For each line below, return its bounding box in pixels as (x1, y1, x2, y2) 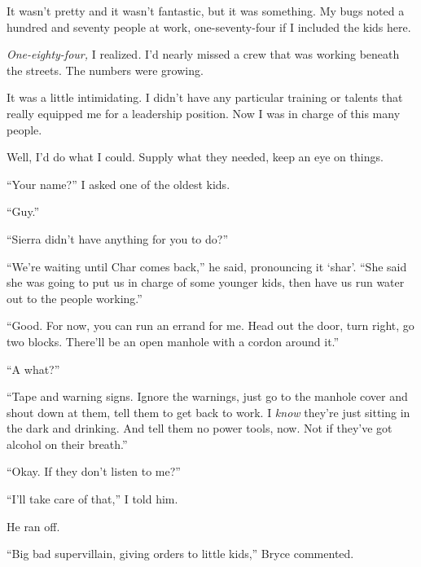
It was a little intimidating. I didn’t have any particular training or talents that (7, 89, 403, 106)
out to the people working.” (7, 289, 143, 306)
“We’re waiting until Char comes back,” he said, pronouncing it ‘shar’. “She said (7, 257, 407, 275)
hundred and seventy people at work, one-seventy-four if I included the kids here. (7, 18, 411, 35)
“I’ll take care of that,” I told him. (7, 490, 178, 508)
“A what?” (7, 360, 60, 377)
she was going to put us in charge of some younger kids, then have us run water (7, 274, 405, 291)
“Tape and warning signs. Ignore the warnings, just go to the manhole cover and (7, 388, 408, 405)
